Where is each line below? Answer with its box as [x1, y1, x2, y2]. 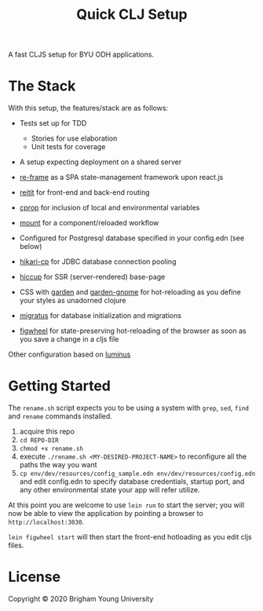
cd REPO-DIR [19, 437, 59, 445]
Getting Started [8, 377, 111, 395]
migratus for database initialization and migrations [19, 311, 182, 320]
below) [19, 242, 42, 251]
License [8, 568, 61, 586]
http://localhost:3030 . [8, 517, 85, 527]
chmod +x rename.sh [19, 445, 84, 453]
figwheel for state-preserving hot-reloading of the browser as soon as [19, 326, 247, 335]
